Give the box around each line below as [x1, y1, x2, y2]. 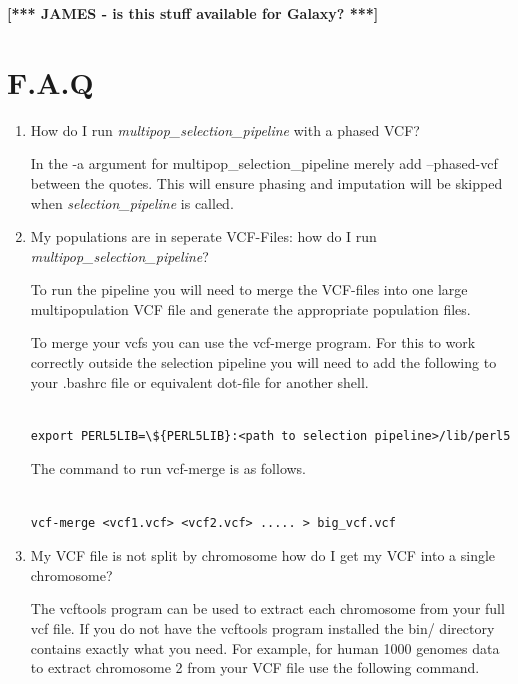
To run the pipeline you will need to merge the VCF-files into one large [30, 279, 468, 300]
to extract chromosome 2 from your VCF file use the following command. [30, 657, 480, 678]
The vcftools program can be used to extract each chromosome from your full [30, 598, 505, 619]
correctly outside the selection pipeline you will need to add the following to [30, 352, 497, 373]
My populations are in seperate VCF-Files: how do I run [30, 226, 377, 247]
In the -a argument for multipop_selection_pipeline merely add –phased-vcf [30, 153, 498, 174]
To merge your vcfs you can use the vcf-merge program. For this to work [30, 332, 476, 353]
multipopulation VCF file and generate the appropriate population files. [30, 298, 471, 319]
